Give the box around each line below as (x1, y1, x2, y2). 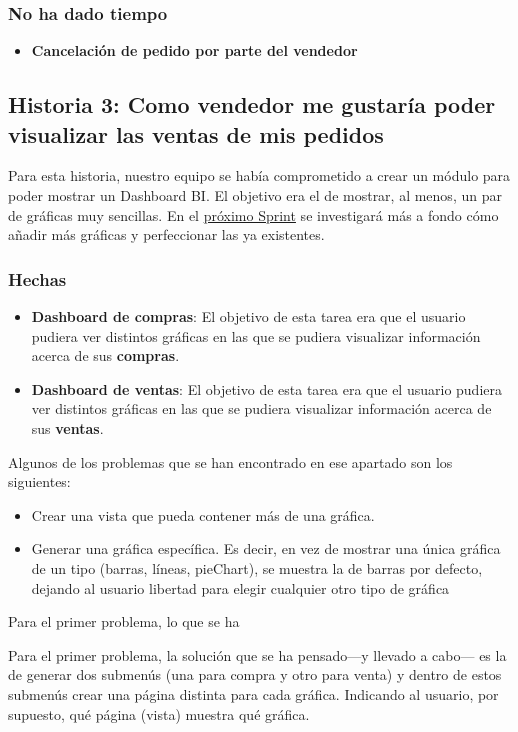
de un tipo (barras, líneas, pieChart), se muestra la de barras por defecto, (31, 557, 483, 578)
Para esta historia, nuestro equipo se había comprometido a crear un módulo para (8, 165, 511, 186)
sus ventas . (31, 417, 104, 438)
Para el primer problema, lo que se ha (8, 611, 240, 632)
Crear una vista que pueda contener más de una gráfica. (31, 504, 375, 525)
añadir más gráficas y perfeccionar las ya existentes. (8, 224, 325, 245)
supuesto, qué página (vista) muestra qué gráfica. (8, 703, 310, 724)
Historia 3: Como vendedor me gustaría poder (8, 89, 496, 120)
